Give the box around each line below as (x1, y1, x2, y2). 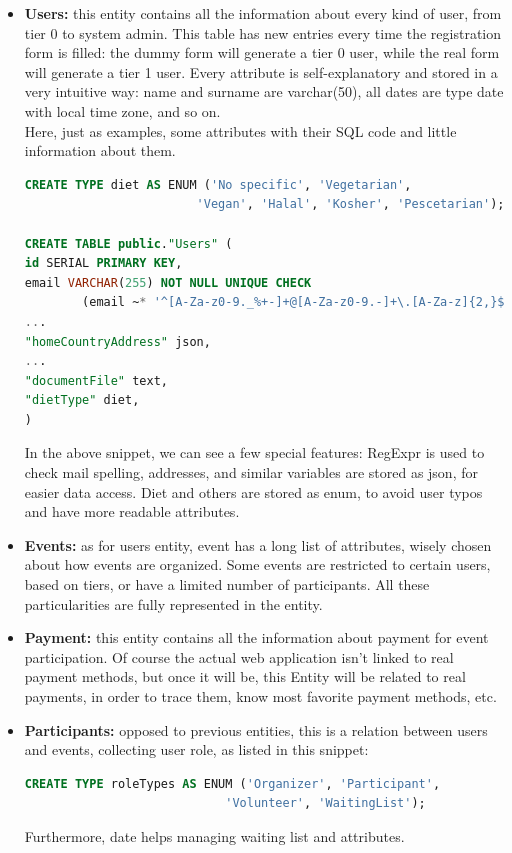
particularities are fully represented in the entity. (24, 593, 323, 614)
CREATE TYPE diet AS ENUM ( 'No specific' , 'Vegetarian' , (24, 177, 412, 192)
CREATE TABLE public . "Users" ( (24, 236, 233, 251)
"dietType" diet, (24, 393, 140, 408)
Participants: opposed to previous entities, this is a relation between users (24, 719, 488, 740)
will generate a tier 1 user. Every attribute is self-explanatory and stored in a (24, 61, 498, 82)
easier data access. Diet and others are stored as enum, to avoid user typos (24, 481, 483, 502)
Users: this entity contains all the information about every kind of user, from (24, 3, 502, 23)
